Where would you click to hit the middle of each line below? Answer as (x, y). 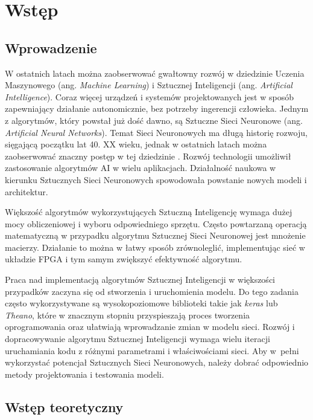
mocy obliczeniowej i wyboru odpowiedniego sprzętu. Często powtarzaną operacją (156, 223)
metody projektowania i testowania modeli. (84, 374)
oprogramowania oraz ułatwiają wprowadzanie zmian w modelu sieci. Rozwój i (150, 327)
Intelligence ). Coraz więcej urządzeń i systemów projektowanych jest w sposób (149, 96)
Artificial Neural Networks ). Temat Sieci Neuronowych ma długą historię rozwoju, (156, 132)
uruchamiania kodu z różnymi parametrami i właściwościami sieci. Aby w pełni (152, 350)
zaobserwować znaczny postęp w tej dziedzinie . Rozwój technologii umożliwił (148, 156)
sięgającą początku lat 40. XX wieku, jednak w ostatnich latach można (136, 144)
